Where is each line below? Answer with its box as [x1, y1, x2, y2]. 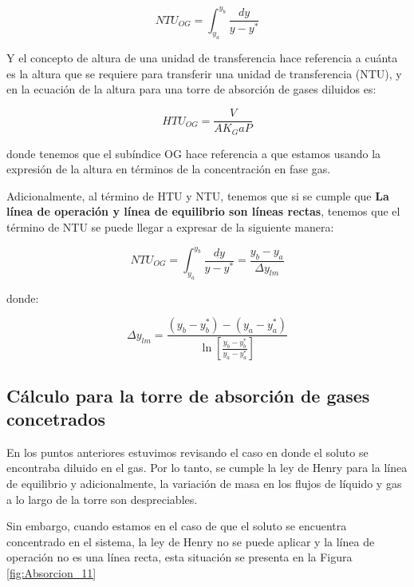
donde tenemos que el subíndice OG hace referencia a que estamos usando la [6, 145, 381, 161]
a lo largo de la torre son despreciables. [6, 490, 198, 507]
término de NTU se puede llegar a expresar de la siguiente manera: [6, 218, 334, 235]
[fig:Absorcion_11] [6, 564, 97, 581]
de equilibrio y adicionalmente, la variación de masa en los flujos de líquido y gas [6, 475, 402, 492]
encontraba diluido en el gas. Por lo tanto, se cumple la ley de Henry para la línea [6, 459, 408, 476]
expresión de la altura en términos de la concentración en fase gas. [6, 161, 331, 177]
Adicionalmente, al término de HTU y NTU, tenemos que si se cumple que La [6, 187, 389, 204]
